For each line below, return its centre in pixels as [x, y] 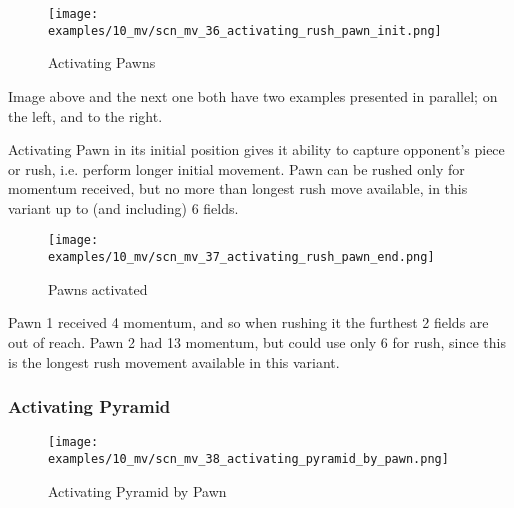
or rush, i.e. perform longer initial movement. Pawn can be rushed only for [236, 168]
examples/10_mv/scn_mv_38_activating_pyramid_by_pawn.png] [248, 459]
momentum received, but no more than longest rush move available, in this [238, 188]
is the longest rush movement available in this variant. [174, 361]
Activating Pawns [102, 62]
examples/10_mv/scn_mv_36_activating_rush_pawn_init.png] [245, 30]
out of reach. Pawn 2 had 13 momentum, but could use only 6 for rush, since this [257, 341]
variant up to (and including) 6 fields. [123, 207]
